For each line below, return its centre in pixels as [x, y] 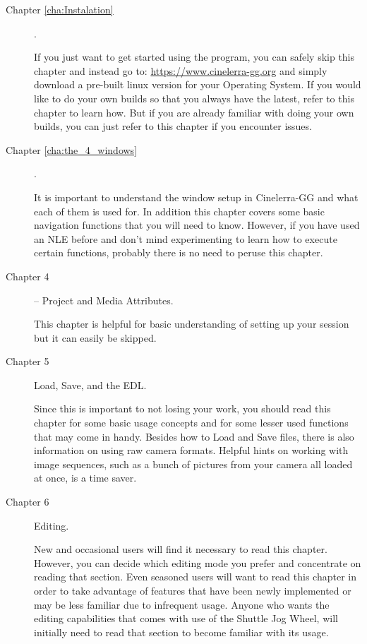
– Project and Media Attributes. [104, 300]
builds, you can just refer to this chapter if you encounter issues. [173, 126]
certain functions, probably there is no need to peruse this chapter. [179, 252]
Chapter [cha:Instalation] [60, 9]
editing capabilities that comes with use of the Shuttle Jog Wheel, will [186, 618]
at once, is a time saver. [85, 478]
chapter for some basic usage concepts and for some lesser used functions [191, 423]
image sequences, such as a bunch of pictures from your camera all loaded [193, 464]
